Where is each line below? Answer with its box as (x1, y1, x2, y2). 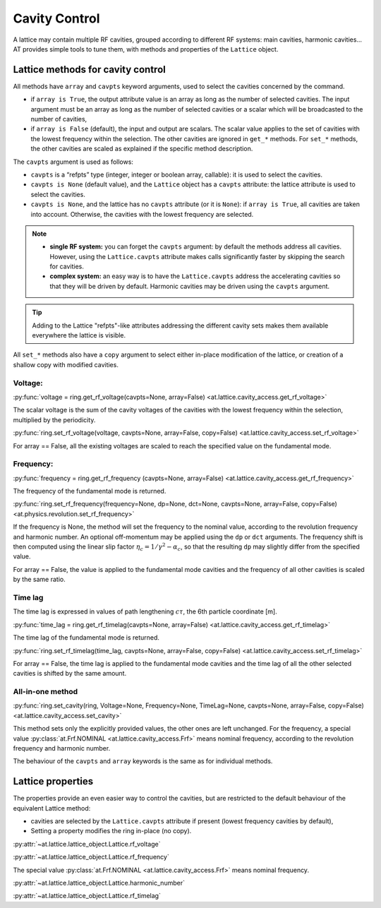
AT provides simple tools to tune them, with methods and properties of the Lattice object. (13, 44, 279, 53)
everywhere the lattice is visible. (32, 331, 126, 340)
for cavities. (49, 262, 84, 271)
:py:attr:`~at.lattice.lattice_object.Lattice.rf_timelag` (13, 892, 162, 900)
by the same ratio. (13, 575, 66, 584)
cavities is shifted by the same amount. (13, 669, 127, 678)
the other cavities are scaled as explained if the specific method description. (30, 145, 253, 153)
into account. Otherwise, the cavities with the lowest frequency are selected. (30, 210, 254, 218)
